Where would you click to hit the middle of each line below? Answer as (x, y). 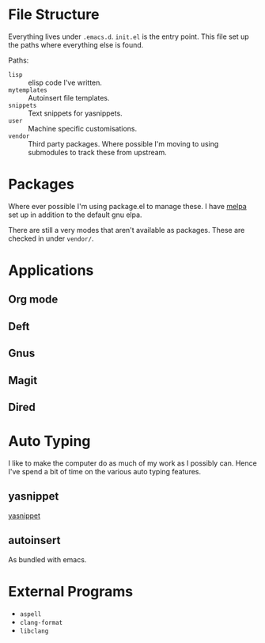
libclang (34, 631)
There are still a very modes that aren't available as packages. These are (127, 230)
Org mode (33, 300)
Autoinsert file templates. (69, 97)
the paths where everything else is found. (76, 44)
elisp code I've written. (65, 82)
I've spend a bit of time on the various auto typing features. (105, 471)
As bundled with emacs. (47, 559)
